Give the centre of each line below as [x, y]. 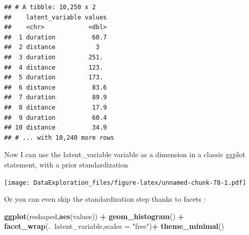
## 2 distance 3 [52, 47]
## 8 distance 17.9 [56, 107]
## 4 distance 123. [54, 67]
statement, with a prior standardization [66, 164]
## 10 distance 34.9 [56, 128]
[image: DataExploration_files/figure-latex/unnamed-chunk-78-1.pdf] [125, 183]
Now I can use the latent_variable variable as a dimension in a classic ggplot [125, 154]
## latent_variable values [56, 17]
